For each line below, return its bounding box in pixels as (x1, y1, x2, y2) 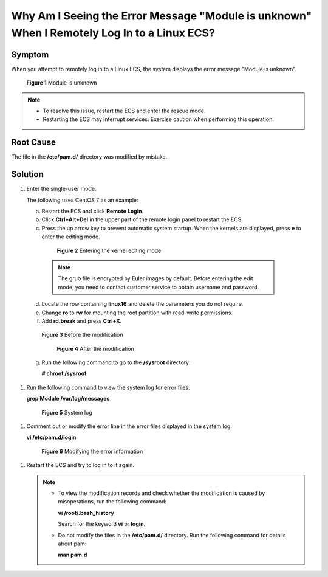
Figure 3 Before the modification (41, 331, 123, 339)
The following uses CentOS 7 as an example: (26, 196, 139, 204)
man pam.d (58, 551, 87, 559)
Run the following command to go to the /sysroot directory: (41, 359, 191, 366)
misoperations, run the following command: (58, 498, 167, 505)
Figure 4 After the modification (56, 345, 134, 352)
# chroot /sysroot (41, 370, 87, 377)
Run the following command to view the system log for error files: (26, 384, 191, 391)
